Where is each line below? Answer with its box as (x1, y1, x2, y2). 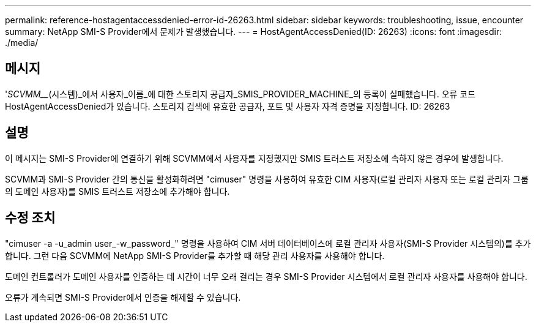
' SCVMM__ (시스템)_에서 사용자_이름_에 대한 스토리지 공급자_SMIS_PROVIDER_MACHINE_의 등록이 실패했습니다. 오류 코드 (5, 88, 476, 99)
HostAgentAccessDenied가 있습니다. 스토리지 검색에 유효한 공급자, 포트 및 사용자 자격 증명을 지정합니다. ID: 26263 (5, 100, 450, 111)
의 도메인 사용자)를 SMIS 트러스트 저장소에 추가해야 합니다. (5, 186, 230, 197)
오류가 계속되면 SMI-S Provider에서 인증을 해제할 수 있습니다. (5, 291, 241, 303)
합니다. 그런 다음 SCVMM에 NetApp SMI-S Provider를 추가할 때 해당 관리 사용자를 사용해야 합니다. (5, 250, 385, 261)
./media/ (5, 37, 39, 48)
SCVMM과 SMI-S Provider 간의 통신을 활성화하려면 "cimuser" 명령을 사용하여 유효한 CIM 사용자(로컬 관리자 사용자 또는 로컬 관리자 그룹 (5, 173, 529, 184)
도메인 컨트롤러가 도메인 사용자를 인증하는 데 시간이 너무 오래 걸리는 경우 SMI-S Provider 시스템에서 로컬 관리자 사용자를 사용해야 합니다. (5, 271, 527, 282)
